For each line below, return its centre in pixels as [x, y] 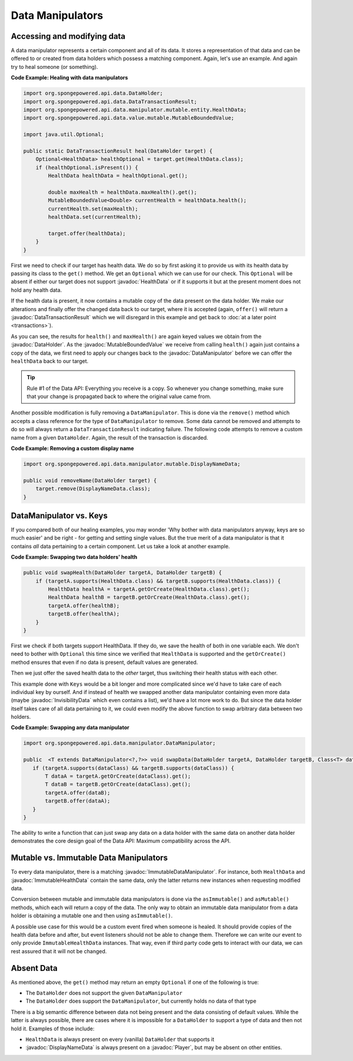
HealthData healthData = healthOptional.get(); [118, 176]
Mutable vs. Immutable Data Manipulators [89, 858]
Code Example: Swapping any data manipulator [70, 728]
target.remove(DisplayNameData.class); [93, 489]
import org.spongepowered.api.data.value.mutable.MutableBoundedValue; [129, 118]
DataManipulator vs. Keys [59, 516]
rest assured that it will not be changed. [59, 951]
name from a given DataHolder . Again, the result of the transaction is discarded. [109, 437]
